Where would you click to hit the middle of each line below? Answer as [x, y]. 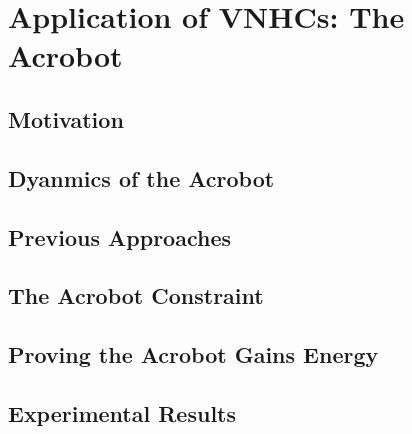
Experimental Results [122, 412]
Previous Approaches [119, 236]
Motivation [66, 118]
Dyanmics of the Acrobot [141, 177]
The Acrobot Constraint [136, 295]
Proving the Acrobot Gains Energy [193, 354]
